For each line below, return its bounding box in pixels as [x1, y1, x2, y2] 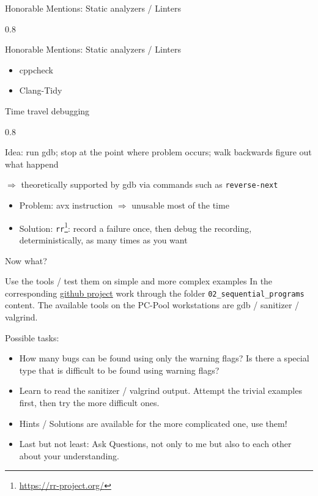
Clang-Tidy [19, 84, 62, 97]
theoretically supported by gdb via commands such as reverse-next [21, 178, 278, 191]
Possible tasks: [5, 331, 59, 344]
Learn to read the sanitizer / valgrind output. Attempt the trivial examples [19, 384, 302, 397]
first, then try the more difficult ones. [19, 396, 160, 409]
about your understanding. [19, 449, 119, 462]
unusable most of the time [131, 199, 229, 211]
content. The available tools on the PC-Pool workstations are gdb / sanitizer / [5, 298, 300, 311]
